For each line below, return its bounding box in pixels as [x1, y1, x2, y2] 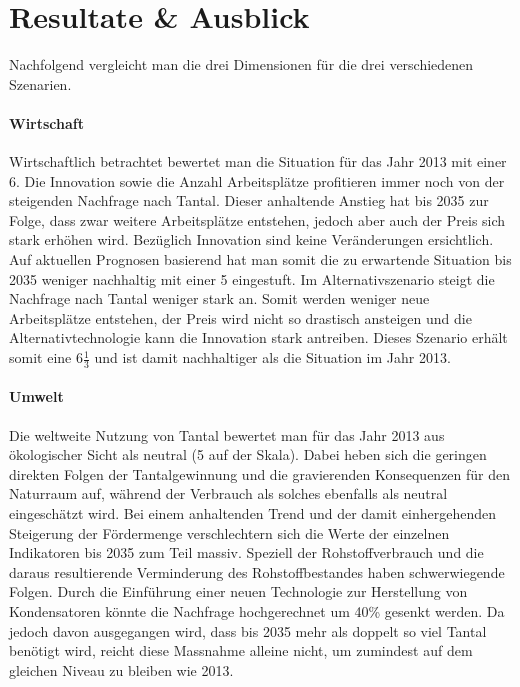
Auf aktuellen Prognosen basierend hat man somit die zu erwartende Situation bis [9, 249, 512, 270]
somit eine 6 [9, 347, 83, 368]
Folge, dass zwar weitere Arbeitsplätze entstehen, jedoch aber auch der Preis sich [9, 209, 506, 230]
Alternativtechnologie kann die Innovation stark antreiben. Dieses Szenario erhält [9, 327, 508, 348]
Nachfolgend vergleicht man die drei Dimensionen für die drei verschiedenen [9, 54, 474, 75]
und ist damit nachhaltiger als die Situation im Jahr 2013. [94, 347, 451, 368]
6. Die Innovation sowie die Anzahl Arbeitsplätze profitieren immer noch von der [9, 170, 505, 191]
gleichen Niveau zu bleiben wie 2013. [9, 659, 234, 680]
